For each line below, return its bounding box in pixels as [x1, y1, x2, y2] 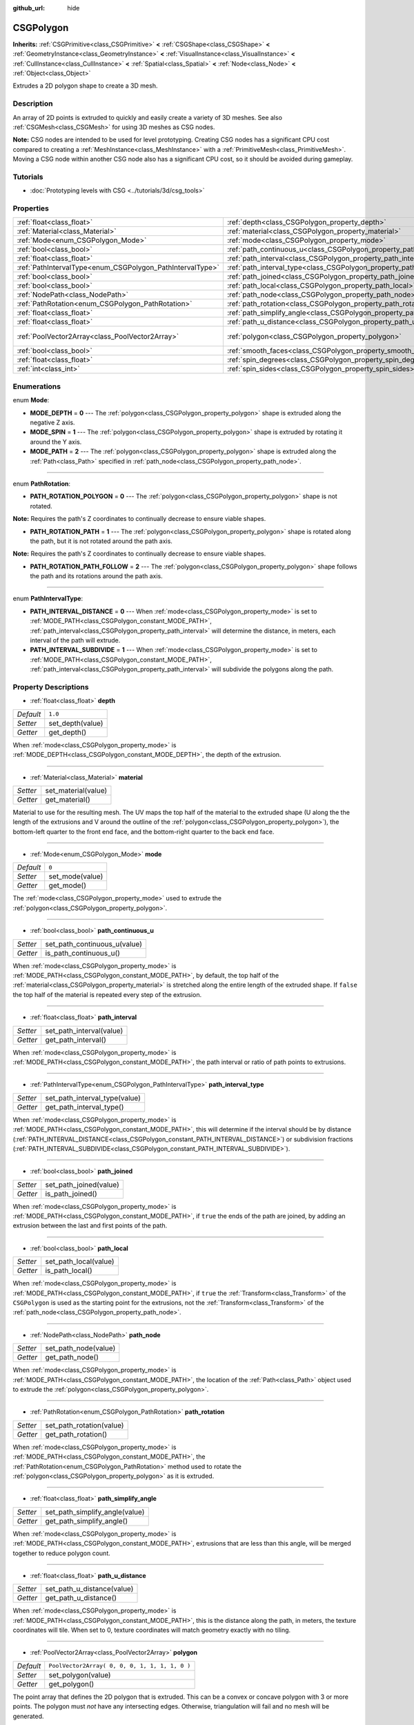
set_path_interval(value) [45, 1025, 124, 1035]
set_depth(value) [48, 718, 103, 728]
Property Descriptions [12, 682, 89, 691]
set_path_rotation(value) [45, 1420, 124, 1430]
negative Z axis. [30, 418, 75, 426]
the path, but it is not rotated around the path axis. [30, 537, 172, 545]
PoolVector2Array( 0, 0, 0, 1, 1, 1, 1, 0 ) [48, 1662, 191, 1670]
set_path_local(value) [45, 1256, 115, 1266]
